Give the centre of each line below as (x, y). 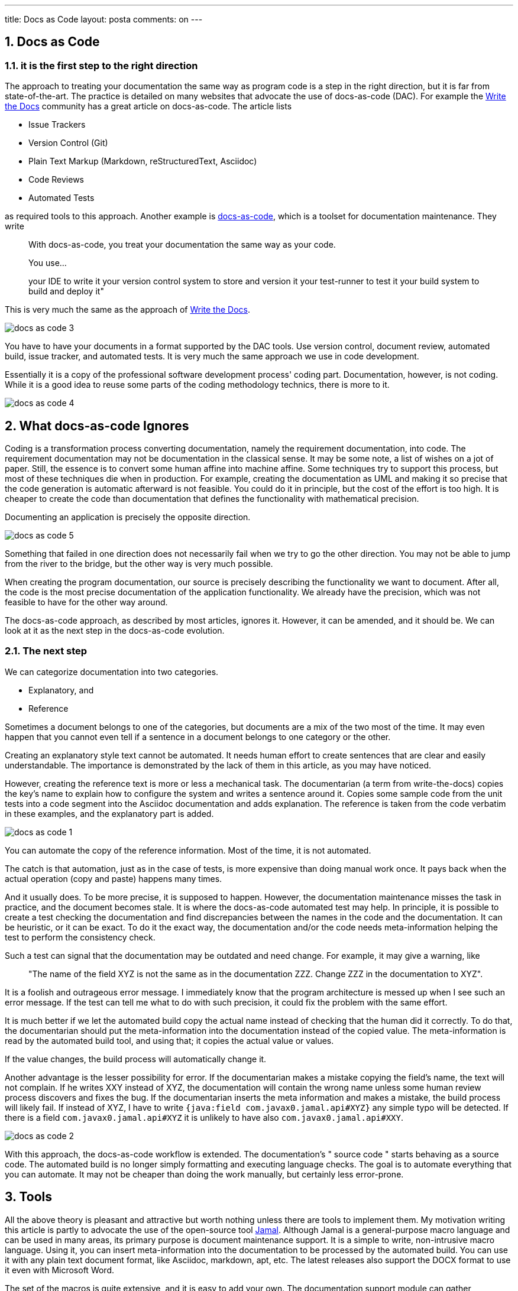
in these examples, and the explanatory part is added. (109, 813)
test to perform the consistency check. (80, 937)
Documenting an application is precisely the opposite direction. (128, 517)
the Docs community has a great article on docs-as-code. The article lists (148, 106)
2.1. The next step (46, 651)
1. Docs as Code (52, 42)
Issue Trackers (57, 125)
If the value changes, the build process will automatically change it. (136, 1059)
